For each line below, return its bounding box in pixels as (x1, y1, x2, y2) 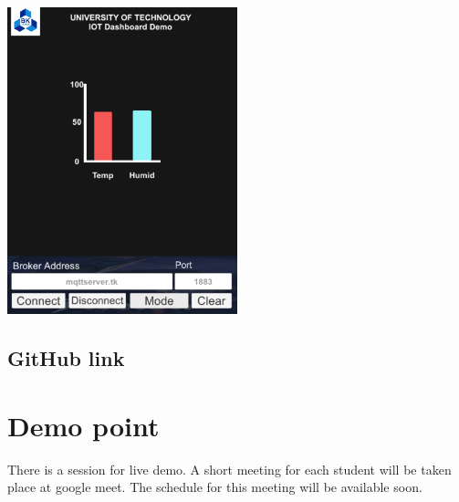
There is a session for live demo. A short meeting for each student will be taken (7, 459, 452, 478)
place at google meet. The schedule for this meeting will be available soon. (7, 477, 422, 497)
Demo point (7, 406, 160, 444)
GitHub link (7, 344, 125, 372)
